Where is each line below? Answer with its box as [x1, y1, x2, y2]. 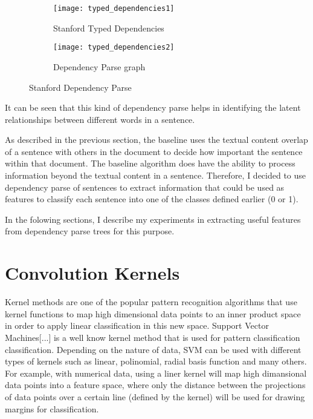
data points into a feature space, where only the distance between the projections [5, 378, 306, 391]
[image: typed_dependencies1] [53, 4, 175, 13]
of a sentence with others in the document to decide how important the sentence [5, 145, 303, 157]
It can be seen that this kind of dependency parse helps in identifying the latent [5, 101, 301, 114]
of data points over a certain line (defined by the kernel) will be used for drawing [5, 390, 305, 403]
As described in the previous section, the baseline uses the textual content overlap [5, 133, 308, 146]
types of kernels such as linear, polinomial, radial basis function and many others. [5, 355, 307, 368]
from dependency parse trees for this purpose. [5, 225, 175, 237]
